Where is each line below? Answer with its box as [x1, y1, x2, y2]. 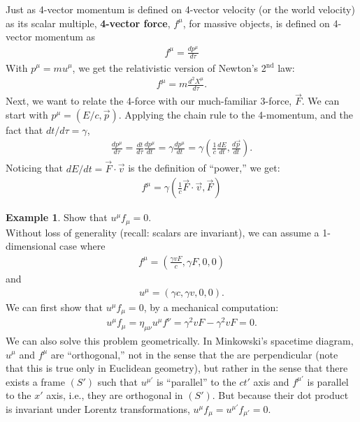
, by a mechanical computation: [143, 299, 279, 314]
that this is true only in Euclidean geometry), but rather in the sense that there [6, 361, 348, 375]
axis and [253, 374, 289, 389]
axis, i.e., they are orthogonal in [46, 388, 183, 402]
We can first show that [6, 299, 103, 314]
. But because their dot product [212, 388, 349, 402]
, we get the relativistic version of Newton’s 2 [72, 60, 266, 75]
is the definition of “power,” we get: [128, 160, 280, 175]
